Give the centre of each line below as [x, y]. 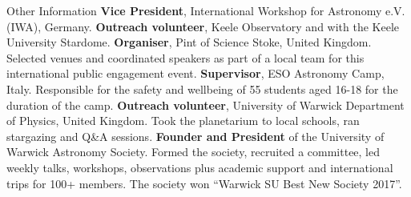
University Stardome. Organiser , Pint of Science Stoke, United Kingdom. [189, 42]
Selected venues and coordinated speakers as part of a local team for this [185, 57]
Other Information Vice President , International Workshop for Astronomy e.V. [206, 10]
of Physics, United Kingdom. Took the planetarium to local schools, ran [183, 121]
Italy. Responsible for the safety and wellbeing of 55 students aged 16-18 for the [202, 88]
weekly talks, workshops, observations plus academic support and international [200, 167]
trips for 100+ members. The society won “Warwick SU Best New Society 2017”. [204, 183]
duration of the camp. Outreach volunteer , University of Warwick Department [205, 105]
